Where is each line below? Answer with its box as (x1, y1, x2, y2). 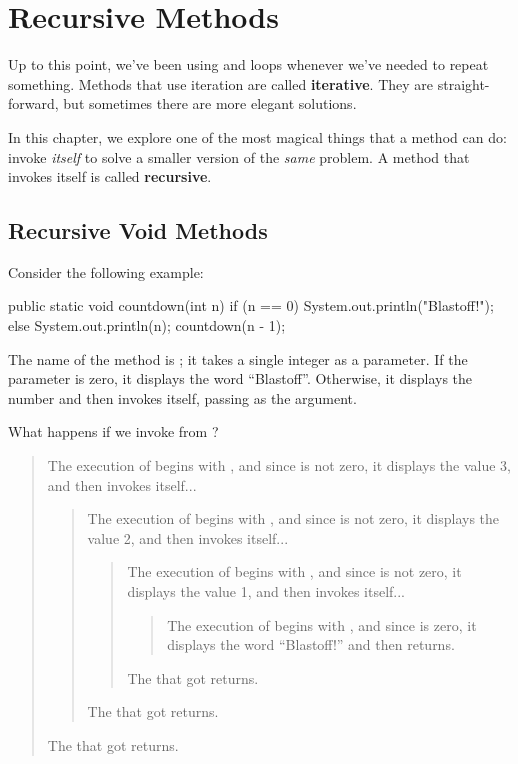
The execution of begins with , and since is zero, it (167, 614, 477, 635)
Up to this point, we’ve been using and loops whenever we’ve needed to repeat (8, 54, 489, 75)
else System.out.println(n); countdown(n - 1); (8, 315, 286, 336)
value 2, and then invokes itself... (87, 527, 289, 548)
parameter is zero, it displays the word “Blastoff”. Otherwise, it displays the (8, 368, 473, 389)
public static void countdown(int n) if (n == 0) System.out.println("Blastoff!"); (8, 295, 494, 316)
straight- (437, 73, 490, 94)
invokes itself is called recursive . (8, 166, 212, 187)
